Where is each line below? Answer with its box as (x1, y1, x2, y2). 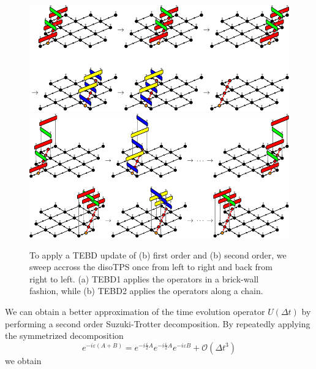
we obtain (5, 354, 42, 367)
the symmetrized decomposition (5, 329, 124, 342)
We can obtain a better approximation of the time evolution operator (5, 305, 265, 317)
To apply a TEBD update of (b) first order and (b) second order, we (29, 248, 287, 261)
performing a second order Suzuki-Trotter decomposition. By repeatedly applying (5, 317, 310, 330)
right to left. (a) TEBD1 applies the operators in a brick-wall (29, 272, 259, 285)
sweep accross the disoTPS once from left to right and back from (29, 260, 273, 273)
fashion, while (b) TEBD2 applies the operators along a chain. (29, 284, 263, 297)
